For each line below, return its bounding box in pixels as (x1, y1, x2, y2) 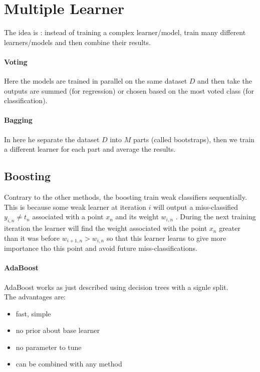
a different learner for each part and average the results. (4, 144, 176, 154)
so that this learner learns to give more (106, 232, 226, 243)
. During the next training (175, 211, 256, 222)
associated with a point (32, 211, 104, 222)
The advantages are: (4, 291, 66, 302)
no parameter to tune (16, 341, 82, 352)
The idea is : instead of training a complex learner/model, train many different (4, 27, 246, 38)
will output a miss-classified (153, 201, 238, 212)
